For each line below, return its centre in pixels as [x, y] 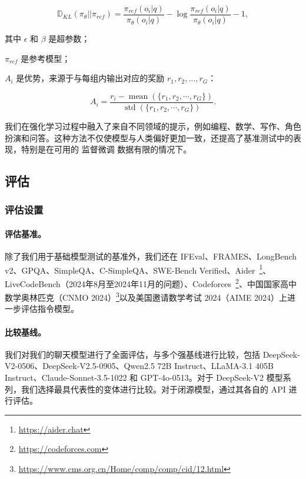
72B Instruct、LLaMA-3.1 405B [215, 366]
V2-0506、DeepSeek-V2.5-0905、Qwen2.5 [80, 366]
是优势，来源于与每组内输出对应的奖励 [90, 78]
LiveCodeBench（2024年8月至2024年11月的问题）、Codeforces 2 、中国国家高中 [151, 282]
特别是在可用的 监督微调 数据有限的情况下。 [106, 149]
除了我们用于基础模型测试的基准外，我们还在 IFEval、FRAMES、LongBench [151, 256]
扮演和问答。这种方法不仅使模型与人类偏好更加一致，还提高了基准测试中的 [149, 137]
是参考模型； [46, 58]
